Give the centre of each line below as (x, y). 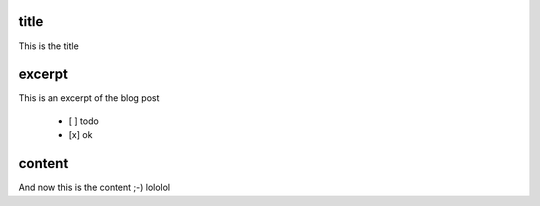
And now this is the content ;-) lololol (94, 187)
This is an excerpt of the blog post (89, 98)
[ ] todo (83, 121)
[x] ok (80, 135)
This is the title (48, 46)
